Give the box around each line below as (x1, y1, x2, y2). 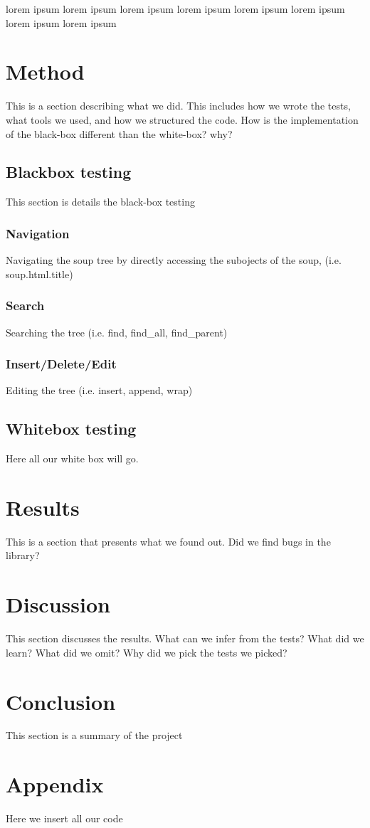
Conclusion (6, 686, 116, 716)
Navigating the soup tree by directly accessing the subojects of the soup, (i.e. (6, 253, 342, 267)
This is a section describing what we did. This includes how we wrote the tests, (6, 98, 351, 113)
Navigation (6, 224, 70, 242)
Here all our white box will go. (6, 451, 139, 466)
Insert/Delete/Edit (6, 355, 117, 373)
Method (6, 57, 85, 86)
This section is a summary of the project (6, 728, 183, 743)
